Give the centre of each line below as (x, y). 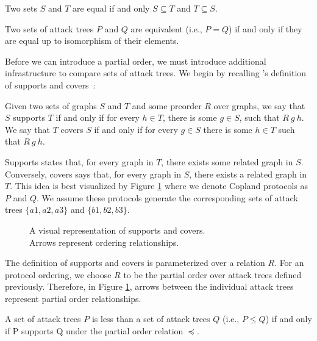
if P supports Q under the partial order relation (94, 331)
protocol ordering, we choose (58, 274)
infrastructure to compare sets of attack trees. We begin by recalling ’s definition (156, 73)
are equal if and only (111, 8)
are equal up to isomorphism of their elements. (92, 41)
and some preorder (167, 105)
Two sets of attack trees (49, 28)
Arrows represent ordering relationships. (104, 242)
